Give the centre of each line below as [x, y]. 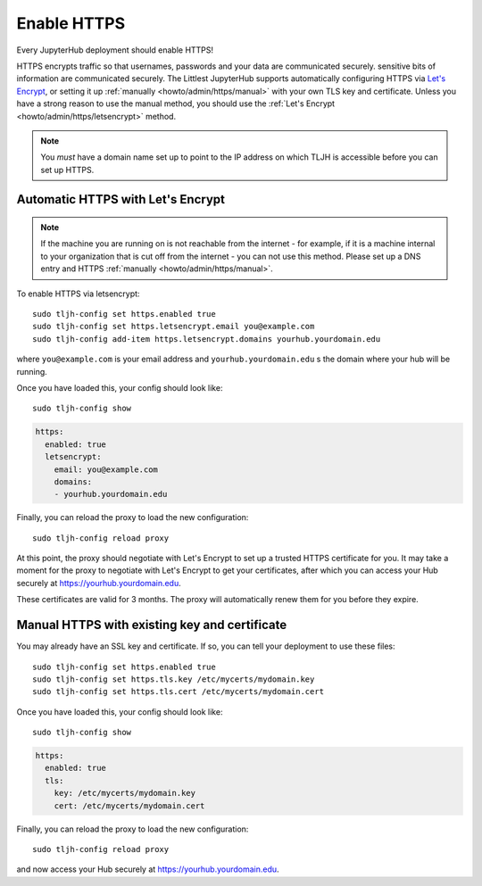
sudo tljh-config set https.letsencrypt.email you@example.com [174, 327]
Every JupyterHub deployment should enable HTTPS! [115, 50]
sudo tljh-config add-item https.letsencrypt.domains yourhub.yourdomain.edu [207, 339]
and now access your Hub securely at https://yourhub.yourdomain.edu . [148, 869]
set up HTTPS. [67, 170]
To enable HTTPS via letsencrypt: [78, 294]
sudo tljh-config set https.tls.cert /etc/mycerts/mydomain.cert [179, 692]
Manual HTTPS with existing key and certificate [152, 625]
